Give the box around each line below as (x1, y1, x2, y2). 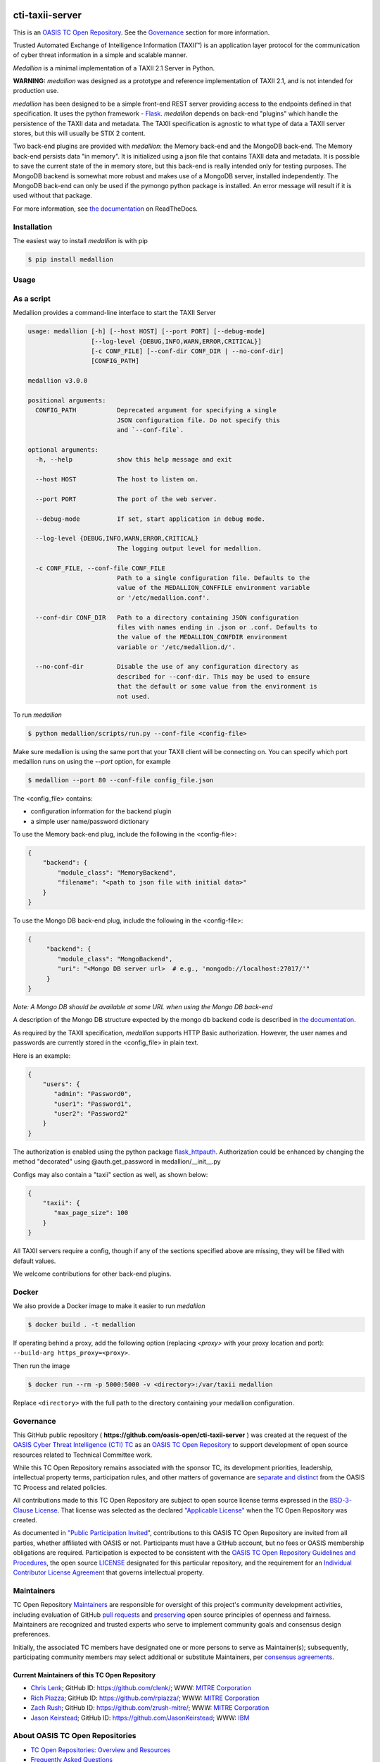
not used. (116, 692, 151, 701)
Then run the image (13, 1361, 70, 1370)
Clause (13, 1505, 34, 1515)
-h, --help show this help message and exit (35, 455, 232, 464)
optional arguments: (27, 445, 99, 454)
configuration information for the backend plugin (30, 807, 172, 815)
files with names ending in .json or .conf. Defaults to (116, 623, 318, 631)
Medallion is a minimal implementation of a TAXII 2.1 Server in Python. (13, 63, 215, 72)
